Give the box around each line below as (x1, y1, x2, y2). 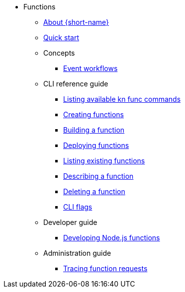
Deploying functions (63, 141, 129, 149)
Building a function (63, 126, 125, 134)
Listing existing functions (63, 156, 145, 165)
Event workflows (63, 64, 118, 73)
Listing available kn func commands (63, 95, 181, 103)
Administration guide (43, 249, 111, 257)
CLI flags (63, 203, 92, 211)
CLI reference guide (43, 79, 108, 88)
